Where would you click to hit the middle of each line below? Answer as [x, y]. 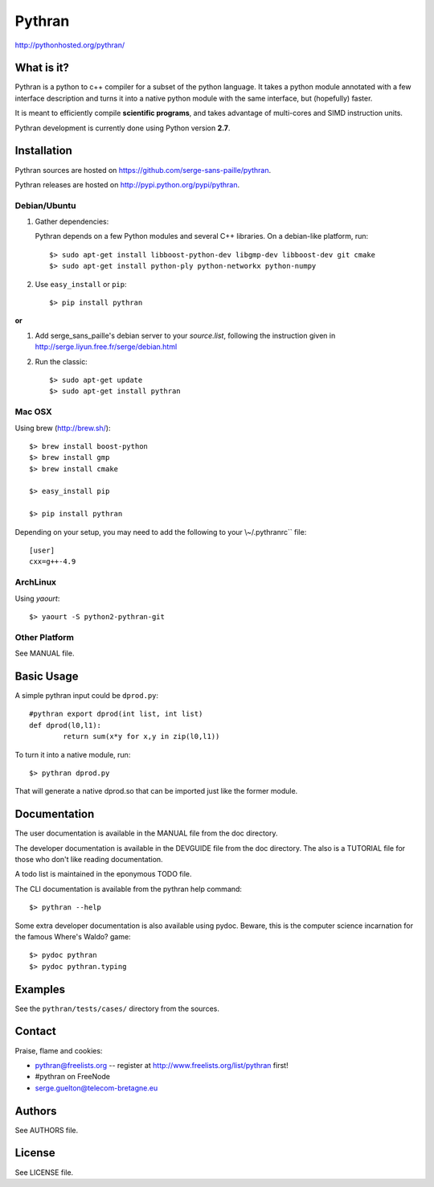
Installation [43, 151]
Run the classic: [61, 361]
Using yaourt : [37, 598]
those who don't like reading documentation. [89, 860]
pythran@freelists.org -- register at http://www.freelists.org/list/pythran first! [162, 1065]
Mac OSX [33, 412]
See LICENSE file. [44, 1172]
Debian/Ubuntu [45, 205]
